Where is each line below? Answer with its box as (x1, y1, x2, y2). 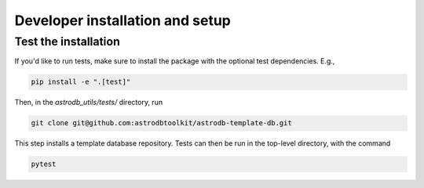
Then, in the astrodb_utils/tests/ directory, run (14, 98, 163, 107)
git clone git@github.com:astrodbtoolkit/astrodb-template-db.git (31, 118, 292, 128)
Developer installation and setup (14, 12, 232, 29)
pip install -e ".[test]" (31, 78, 131, 86)
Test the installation (14, 34, 121, 49)
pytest (31, 160, 57, 168)
